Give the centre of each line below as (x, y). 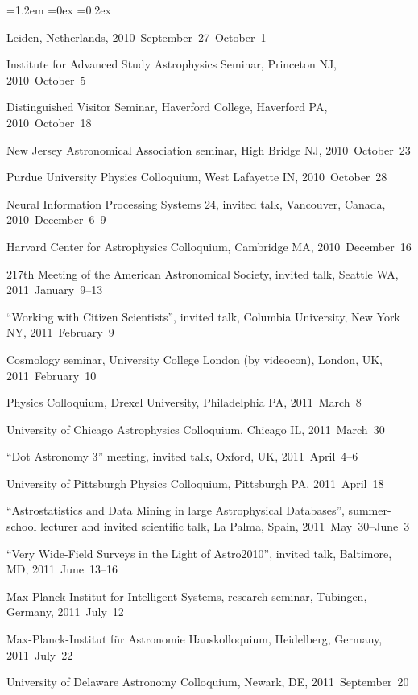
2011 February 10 (52, 375)
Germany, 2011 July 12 (65, 612)
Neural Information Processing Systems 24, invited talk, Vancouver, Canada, (196, 203)
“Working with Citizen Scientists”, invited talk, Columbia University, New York (203, 316)
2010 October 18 (49, 122)
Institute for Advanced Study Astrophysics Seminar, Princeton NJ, (172, 64)
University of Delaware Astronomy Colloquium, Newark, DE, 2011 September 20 (208, 682)
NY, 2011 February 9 (60, 332)
